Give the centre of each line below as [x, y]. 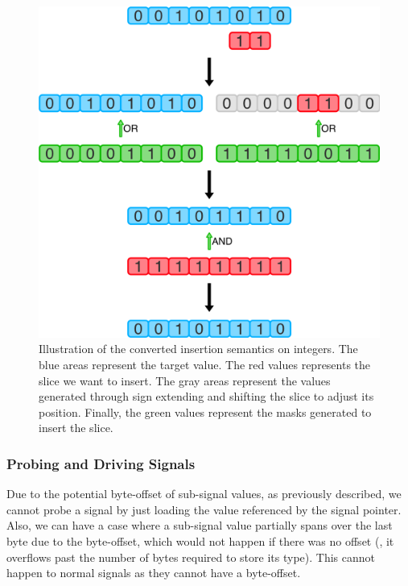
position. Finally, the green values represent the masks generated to [205, 411]
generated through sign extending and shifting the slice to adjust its [206, 396]
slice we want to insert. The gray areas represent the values [185, 380]
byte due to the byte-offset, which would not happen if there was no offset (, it [200, 540]
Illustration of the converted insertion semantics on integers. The [198, 349]
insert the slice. [76, 428]
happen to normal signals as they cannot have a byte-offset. [154, 573]
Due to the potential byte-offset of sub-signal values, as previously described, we [204, 494]
